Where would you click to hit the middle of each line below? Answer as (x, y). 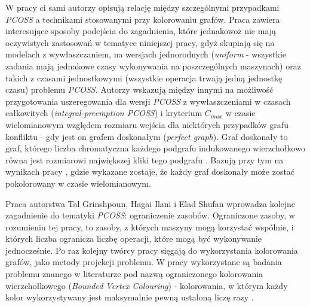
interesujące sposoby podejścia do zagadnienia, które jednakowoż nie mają (141, 31)
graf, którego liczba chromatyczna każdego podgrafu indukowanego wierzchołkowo (155, 148)
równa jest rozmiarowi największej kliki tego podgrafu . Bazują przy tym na (145, 159)
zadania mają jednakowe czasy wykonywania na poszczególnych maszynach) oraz (153, 66)
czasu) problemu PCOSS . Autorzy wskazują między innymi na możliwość (139, 89)
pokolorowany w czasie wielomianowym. (78, 183)
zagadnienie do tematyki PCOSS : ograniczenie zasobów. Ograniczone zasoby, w (150, 215)
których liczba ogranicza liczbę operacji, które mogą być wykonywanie (134, 238)
